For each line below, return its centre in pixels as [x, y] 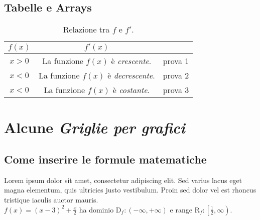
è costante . [131, 90]
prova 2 [176, 75]
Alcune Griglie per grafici [95, 127]
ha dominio [96, 209]
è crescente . [131, 61]
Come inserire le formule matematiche [105, 159]
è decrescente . [131, 75]
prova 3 [176, 90]
